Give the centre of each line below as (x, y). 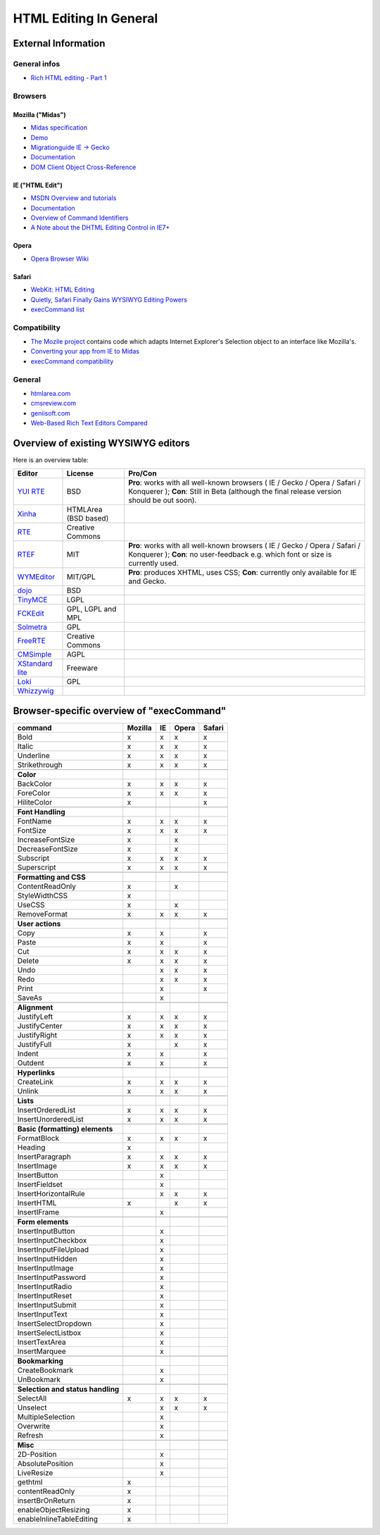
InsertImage (37, 1166)
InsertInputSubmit (47, 1305)
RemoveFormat (43, 914)
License (80, 473)
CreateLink (36, 1082)
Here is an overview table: (51, 460)
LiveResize (35, 1473)
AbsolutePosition (45, 1463)
